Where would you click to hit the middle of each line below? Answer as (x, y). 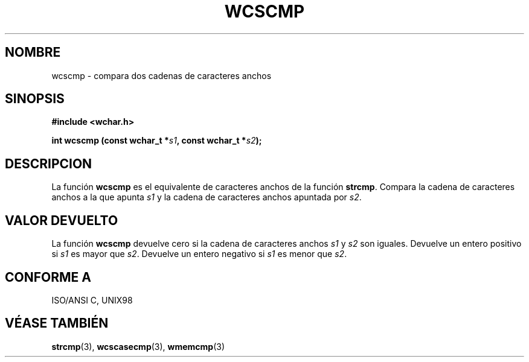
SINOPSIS (35, 99)
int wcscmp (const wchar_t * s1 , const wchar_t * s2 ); (157, 141)
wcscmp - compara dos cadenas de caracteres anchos (162, 75)
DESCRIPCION (49, 164)
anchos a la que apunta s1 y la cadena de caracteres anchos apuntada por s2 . (207, 197)
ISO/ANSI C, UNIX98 (92, 300)
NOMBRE (33, 52)
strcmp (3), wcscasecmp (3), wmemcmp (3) (138, 346)
